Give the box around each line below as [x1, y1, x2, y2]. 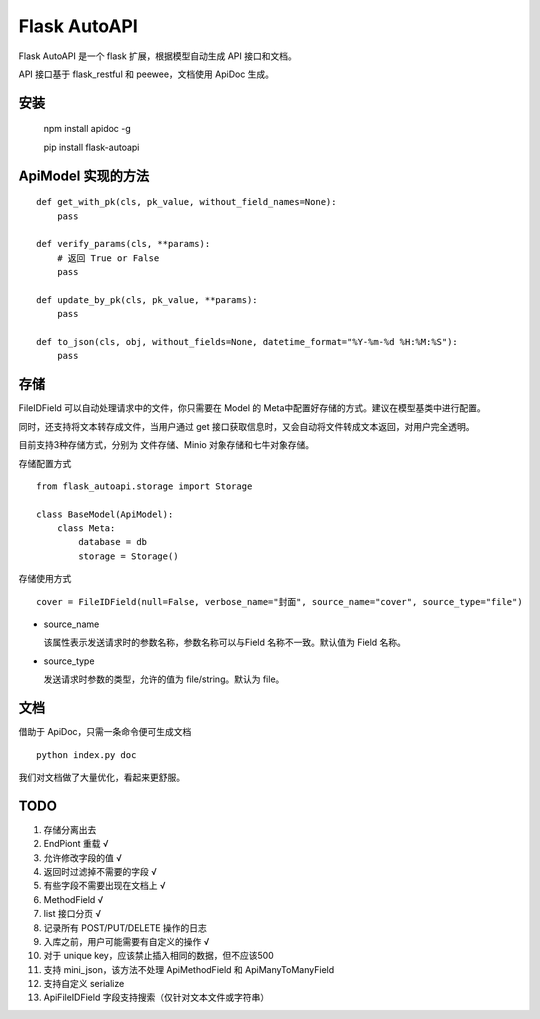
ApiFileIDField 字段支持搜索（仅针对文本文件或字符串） [43, 991, 270, 1004]
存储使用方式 [18, 573, 72, 585]
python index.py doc [36, 749, 137, 760]
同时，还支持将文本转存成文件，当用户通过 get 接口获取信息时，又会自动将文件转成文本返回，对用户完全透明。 [18, 420, 475, 432]
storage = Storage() [78, 550, 179, 562]
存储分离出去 [43, 823, 97, 835]
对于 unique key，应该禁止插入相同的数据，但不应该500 [43, 950, 274, 962]
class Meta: [56, 523, 116, 534]
